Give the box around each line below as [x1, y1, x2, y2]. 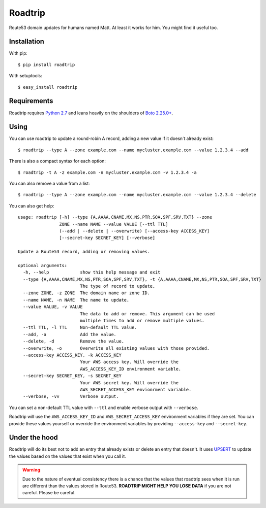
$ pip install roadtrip [18, 62, 75, 68]
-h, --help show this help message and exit [23, 270, 161, 275]
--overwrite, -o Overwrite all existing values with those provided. [23, 345, 210, 351]
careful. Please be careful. [22, 490, 76, 496]
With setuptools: [9, 73, 43, 79]
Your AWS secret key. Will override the [80, 380, 179, 385]
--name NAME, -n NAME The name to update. [23, 297, 130, 303]
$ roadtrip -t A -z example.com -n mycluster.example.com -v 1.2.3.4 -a [18, 169, 197, 175]
